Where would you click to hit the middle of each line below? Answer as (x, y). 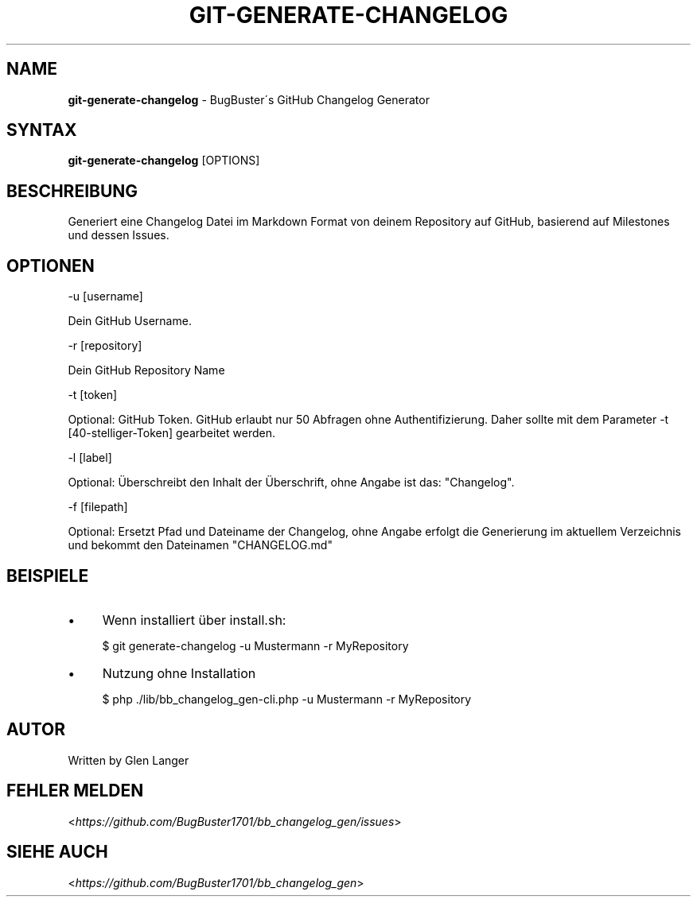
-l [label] (90, 458)
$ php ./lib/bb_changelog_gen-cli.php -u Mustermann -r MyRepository (287, 699)
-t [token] (93, 395)
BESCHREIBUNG (72, 191)
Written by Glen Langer (128, 760)
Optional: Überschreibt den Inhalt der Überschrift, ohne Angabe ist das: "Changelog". (291, 483)
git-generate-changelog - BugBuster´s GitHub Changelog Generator (249, 99)
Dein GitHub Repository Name (146, 370)
